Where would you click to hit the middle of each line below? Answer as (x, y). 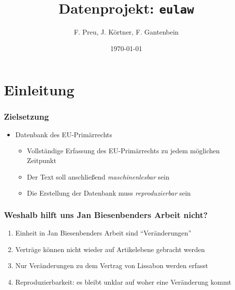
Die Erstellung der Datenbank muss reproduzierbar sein (109, 193)
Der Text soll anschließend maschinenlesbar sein (98, 176)
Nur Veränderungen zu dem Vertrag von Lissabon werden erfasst (112, 265)
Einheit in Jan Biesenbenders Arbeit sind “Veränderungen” (103, 233)
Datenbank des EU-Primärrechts (64, 134)
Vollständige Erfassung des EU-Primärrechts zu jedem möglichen (123, 151)
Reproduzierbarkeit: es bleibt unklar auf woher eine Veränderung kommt (123, 281)
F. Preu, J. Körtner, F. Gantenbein (126, 32)
